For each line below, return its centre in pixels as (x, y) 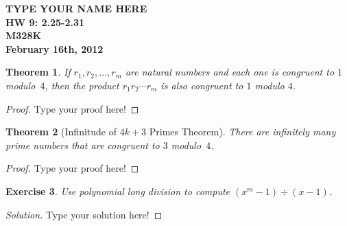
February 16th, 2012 (55, 48)
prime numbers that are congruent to (83, 145)
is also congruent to (202, 85)
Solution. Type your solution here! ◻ (84, 214)
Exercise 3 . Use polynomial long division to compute (118, 191)
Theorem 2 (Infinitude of (61, 132)
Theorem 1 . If (38, 72)
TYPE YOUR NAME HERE (76, 8)
